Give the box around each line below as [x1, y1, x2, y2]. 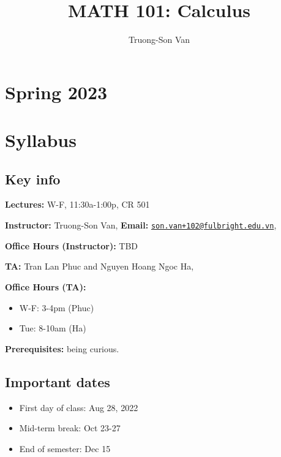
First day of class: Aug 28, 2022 [19, 401, 138, 414]
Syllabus [5, 127, 77, 153]
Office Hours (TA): [5, 280, 86, 293]
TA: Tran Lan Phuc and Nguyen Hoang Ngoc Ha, [5, 260, 194, 273]
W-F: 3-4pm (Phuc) [19, 301, 94, 314]
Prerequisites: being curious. [5, 342, 119, 355]
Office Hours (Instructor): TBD [5, 239, 138, 252]
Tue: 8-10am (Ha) [19, 322, 86, 334]
